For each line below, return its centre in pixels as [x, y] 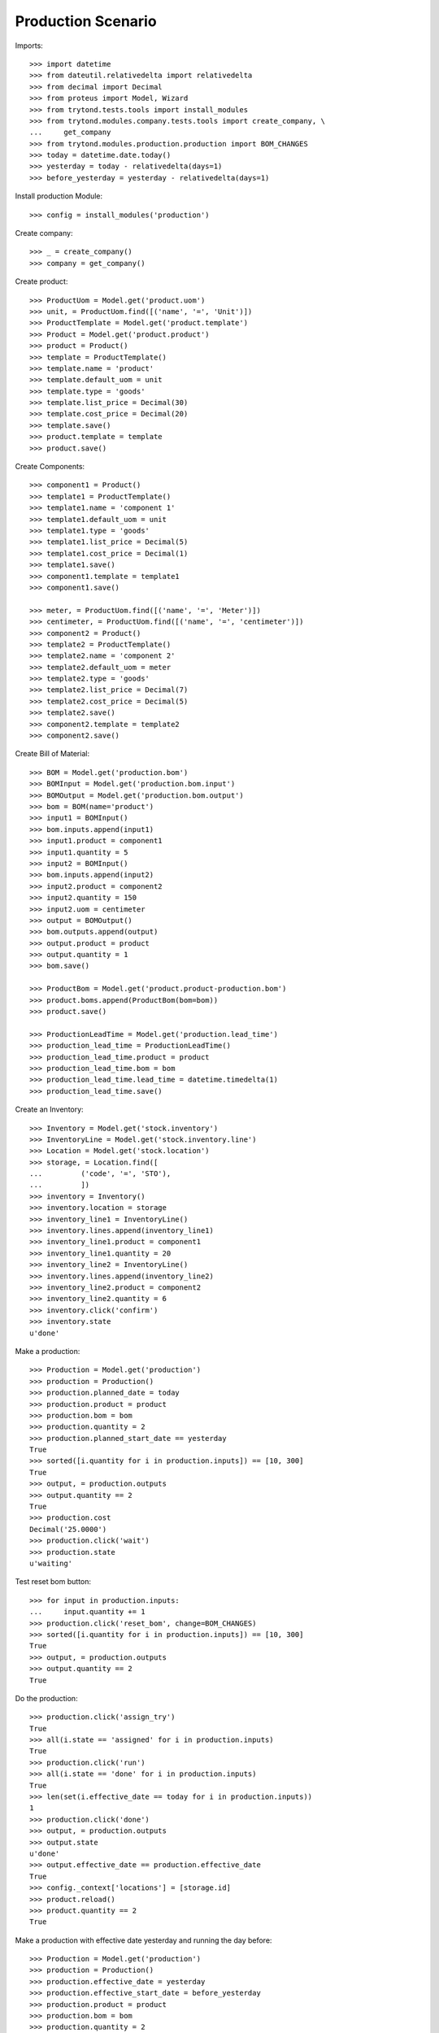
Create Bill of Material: [52, 754]
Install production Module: [59, 196]
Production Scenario [86, 21]
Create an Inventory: [50, 1109]
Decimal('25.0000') [68, 1529]
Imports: [29, 46]
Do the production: [46, 1698]
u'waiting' [51, 1563]
